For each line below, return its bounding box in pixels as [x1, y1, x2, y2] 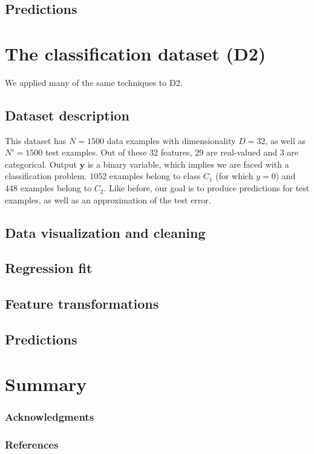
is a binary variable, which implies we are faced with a [87, 157, 289, 170]
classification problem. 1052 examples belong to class [5, 169, 201, 182]
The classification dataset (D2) [5, 41, 266, 65]
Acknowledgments [5, 409, 94, 424]
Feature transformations [5, 294, 159, 313]
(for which [215, 169, 253, 182]
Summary [5, 371, 87, 396]
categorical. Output [5, 157, 77, 170]
